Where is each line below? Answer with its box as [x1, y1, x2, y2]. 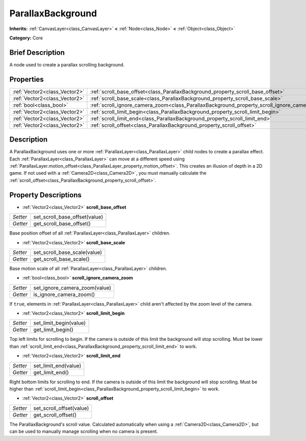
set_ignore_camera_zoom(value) [33, 284, 112, 291]
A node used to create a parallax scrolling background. [9, 61, 125, 67]
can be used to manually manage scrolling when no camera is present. [9, 428, 158, 434]
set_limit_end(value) [33, 362, 82, 369]
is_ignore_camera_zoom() [33, 291, 95, 298]
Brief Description [9, 48, 65, 57]
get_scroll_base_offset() [33, 220, 91, 227]
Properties [9, 75, 44, 84]
